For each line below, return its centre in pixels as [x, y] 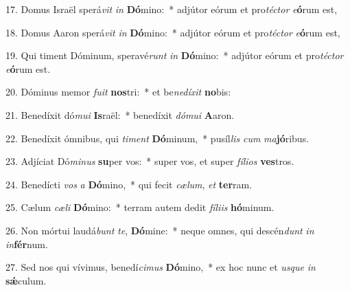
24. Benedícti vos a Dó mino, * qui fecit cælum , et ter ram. [129, 184]
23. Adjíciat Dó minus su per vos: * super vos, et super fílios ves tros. [150, 161]
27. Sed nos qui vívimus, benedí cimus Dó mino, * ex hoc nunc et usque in [161, 267]
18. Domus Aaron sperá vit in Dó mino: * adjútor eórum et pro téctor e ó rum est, [173, 32]
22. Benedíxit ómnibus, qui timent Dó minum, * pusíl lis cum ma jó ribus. [157, 138]
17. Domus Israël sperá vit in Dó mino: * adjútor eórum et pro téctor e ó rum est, [172, 9]
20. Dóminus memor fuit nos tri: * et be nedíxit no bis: [118, 92]
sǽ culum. [26, 280]
